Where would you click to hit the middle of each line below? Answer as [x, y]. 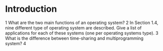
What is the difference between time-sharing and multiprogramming [74, 38]
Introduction [31, 9]
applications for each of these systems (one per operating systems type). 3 [82, 33]
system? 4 [16, 43]
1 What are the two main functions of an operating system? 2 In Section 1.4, [82, 23]
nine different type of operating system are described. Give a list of [73, 27]
